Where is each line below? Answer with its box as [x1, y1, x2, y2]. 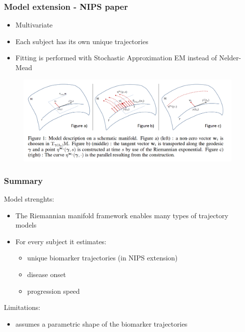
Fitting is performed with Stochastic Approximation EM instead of [15, 52, 217, 63]
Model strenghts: [4, 194, 54, 204]
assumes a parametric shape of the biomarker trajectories [15, 318, 188, 329]
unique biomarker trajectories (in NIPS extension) [27, 253, 178, 263]
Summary [4, 174, 43, 186]
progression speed [27, 285, 80, 296]
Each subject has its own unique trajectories [15, 36, 148, 46]
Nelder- [219, 52, 241, 63]
